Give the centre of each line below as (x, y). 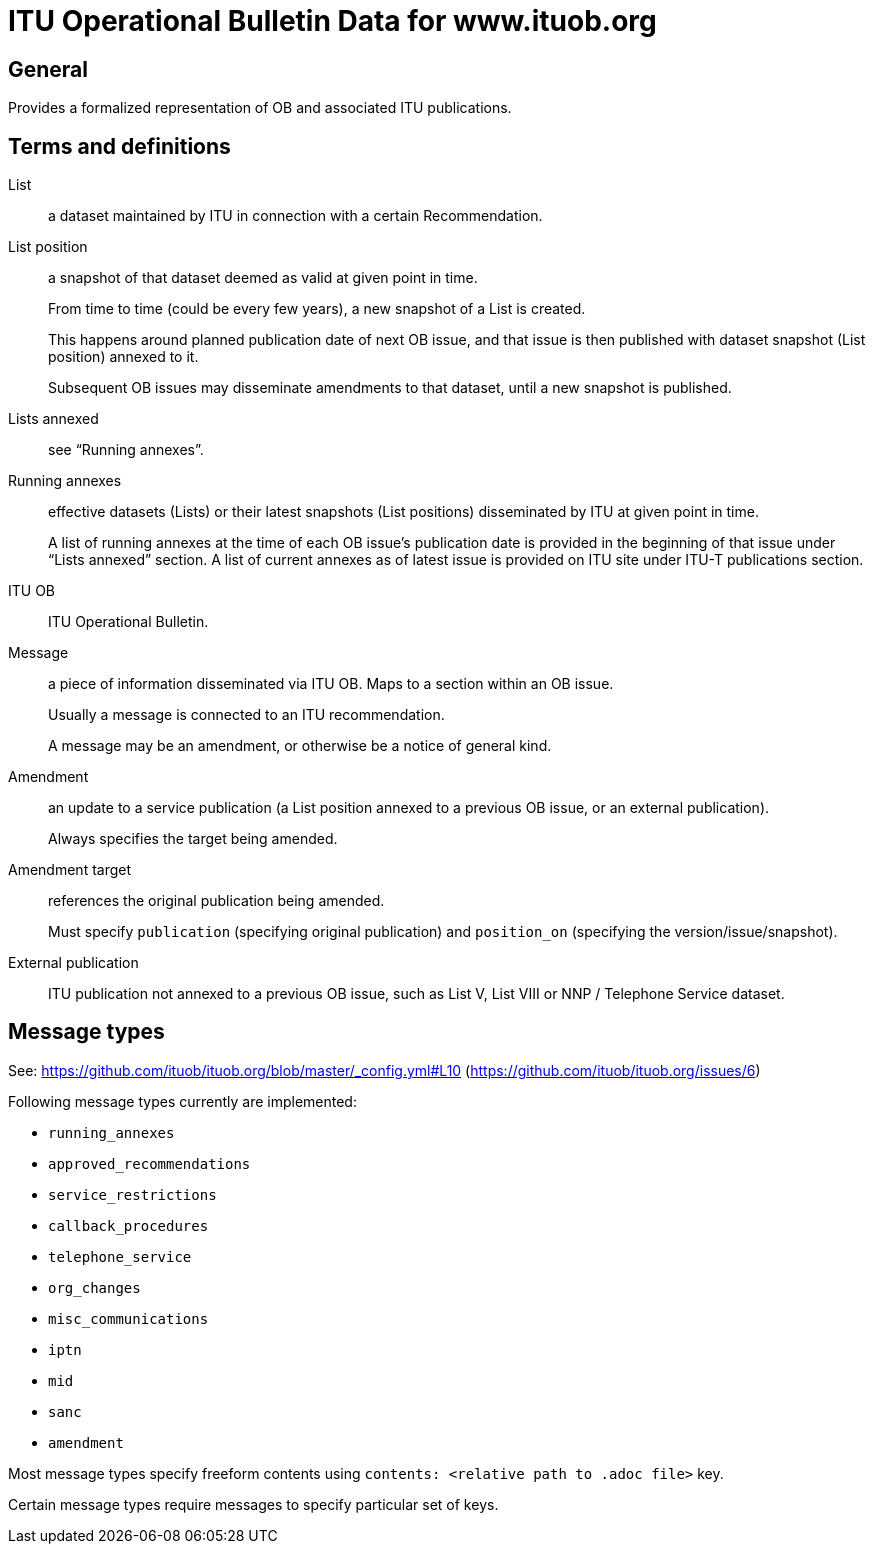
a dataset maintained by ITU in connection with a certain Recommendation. (295, 216)
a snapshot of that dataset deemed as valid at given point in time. (263, 278)
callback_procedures (128, 1225)
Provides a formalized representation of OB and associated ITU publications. (260, 108)
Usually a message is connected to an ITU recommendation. (246, 715)
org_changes (94, 1287)
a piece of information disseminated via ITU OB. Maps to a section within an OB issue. (331, 684)
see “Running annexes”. (126, 450)
